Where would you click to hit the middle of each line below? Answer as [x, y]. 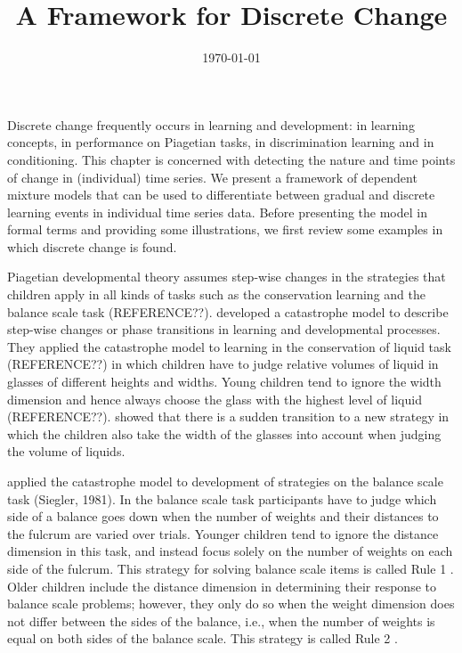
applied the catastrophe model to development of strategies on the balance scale [225, 481]
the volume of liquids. [66, 451]
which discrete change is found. [92, 246]
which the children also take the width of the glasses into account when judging [224, 433]
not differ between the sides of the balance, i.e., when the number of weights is [221, 620]
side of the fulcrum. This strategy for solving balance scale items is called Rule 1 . [231, 568]
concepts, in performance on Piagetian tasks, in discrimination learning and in [221, 142]
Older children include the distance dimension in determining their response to [222, 586]
